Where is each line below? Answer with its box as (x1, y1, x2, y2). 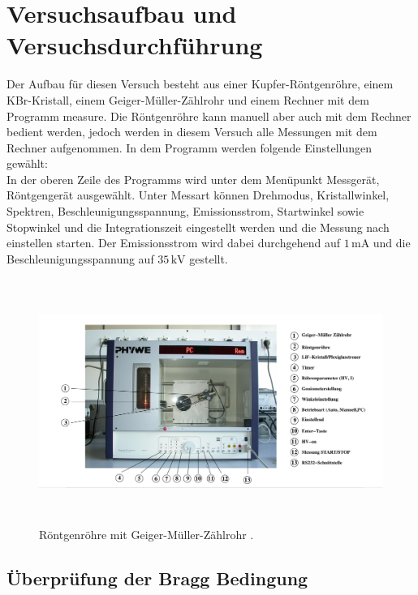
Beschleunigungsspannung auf (6, 250, 154, 267)
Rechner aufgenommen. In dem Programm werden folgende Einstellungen (6, 139, 372, 156)
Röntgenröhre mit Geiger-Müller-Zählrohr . (39, 526, 254, 543)
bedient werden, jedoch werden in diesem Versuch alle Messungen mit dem (6, 123, 377, 140)
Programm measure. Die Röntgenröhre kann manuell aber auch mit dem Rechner (6, 107, 412, 124)
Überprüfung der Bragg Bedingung (6, 566, 308, 591)
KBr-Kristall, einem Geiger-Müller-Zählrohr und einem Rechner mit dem (6, 91, 369, 108)
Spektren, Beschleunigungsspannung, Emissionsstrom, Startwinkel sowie (6, 203, 364, 220)
